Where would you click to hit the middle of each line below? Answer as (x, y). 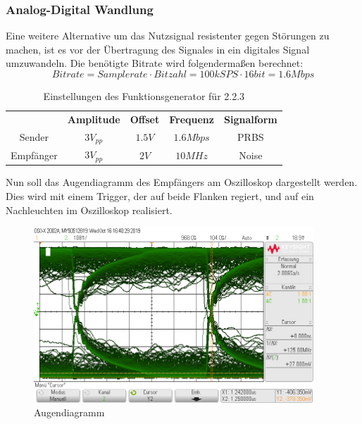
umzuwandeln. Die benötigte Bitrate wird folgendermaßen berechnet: (155, 63)
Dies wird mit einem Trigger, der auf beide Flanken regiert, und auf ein (160, 195)
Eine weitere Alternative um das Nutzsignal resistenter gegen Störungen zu (168, 36)
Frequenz (192, 119)
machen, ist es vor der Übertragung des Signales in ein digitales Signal (158, 49)
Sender (34, 137)
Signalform (250, 119)
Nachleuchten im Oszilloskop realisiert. (89, 210)
